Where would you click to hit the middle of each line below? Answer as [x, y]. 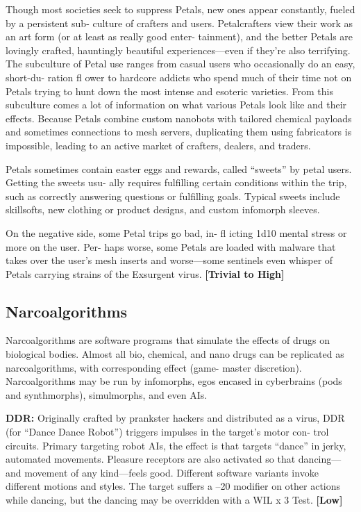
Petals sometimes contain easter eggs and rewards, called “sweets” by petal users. [179, 168]
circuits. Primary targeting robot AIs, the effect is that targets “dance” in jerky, [176, 445]
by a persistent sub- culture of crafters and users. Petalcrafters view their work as [179, 23]
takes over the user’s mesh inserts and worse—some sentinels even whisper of [169, 260]
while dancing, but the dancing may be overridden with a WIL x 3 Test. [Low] [174, 500]
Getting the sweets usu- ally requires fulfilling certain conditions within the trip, [176, 182]
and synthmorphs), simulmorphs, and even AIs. [107, 394]
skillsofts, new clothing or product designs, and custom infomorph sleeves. [163, 209]
